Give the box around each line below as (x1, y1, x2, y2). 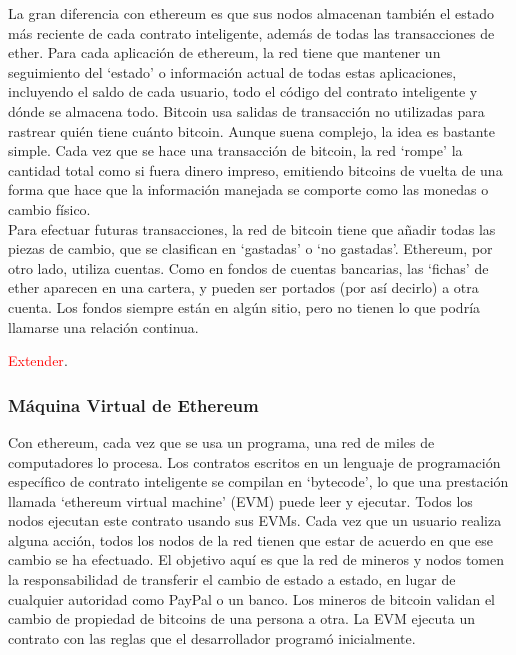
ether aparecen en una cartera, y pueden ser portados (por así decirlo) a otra (8, 277, 479, 298)
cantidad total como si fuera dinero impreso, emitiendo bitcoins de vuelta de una (8, 159, 503, 180)
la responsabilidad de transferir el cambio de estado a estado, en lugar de (8, 569, 456, 590)
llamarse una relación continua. (8, 316, 199, 337)
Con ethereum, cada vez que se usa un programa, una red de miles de (8, 431, 435, 452)
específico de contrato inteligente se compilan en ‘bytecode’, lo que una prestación (8, 471, 509, 492)
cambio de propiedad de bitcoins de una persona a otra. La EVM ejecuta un (8, 608, 475, 629)
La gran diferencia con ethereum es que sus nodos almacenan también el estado (8, 3, 494, 23)
